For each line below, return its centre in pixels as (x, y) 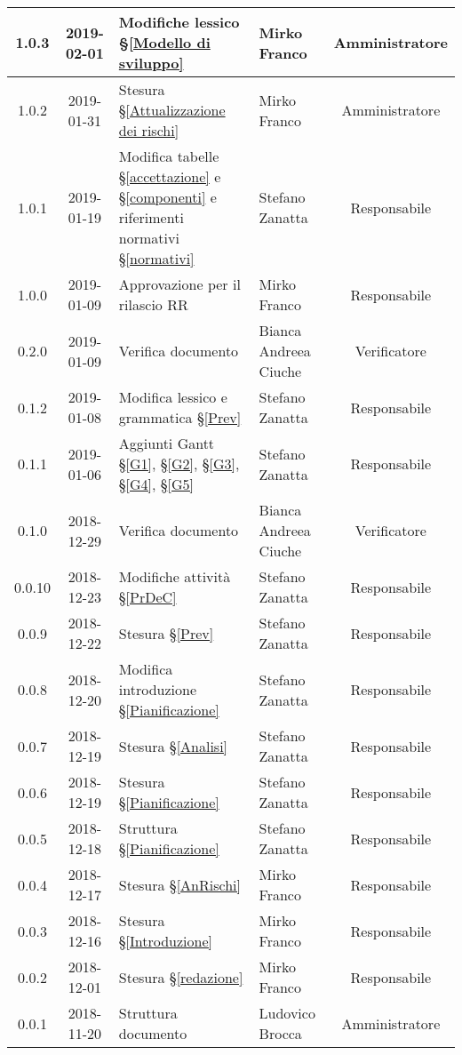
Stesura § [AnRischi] (179, 884)
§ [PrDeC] (147, 597)
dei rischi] (149, 130)
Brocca (280, 1033)
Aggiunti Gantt (167, 443)
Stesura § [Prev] (166, 633)
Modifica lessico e (173, 397)
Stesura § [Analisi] (173, 746)
